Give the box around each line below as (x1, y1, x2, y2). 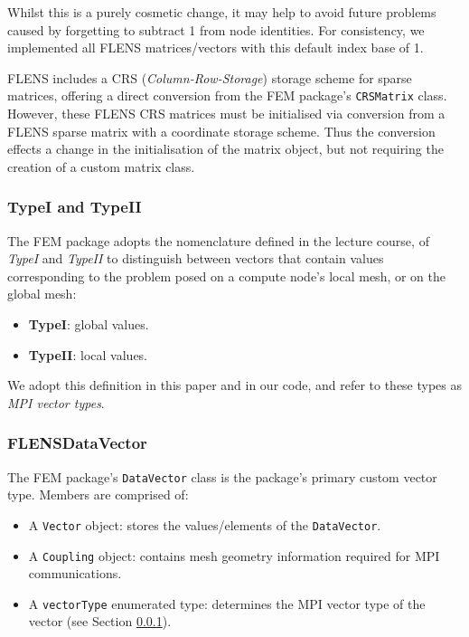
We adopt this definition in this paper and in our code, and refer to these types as (7, 376, 463, 395)
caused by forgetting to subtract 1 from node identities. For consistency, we (7, 20, 425, 39)
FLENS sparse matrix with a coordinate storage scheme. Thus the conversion (7, 121, 436, 140)
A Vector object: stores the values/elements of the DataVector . (28, 515, 381, 534)
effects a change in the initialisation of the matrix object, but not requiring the (7, 139, 444, 158)
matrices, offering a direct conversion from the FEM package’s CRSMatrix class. (7, 86, 447, 105)
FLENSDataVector (7, 432, 147, 454)
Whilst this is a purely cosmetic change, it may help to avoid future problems (7, 3, 436, 21)
